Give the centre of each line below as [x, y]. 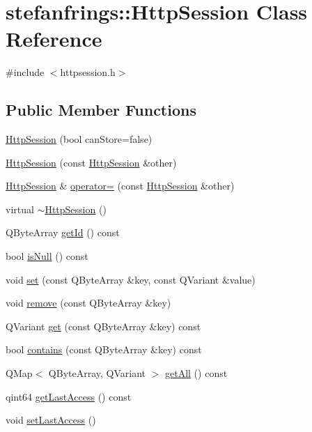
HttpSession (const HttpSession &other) [91, 162]
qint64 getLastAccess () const [69, 396]
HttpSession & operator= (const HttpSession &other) [120, 186]
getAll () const [196, 373]
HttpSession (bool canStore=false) [79, 139]
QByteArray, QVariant [97, 373]
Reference [54, 39]
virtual [20, 209]
